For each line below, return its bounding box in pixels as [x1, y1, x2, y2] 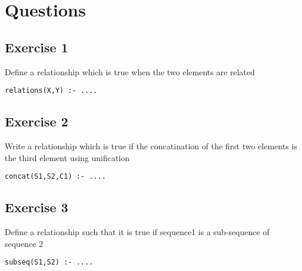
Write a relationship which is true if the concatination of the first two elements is [5, 140, 297, 152]
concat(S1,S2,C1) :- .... [5, 172, 106, 181]
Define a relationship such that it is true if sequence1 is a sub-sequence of [5, 226, 270, 238]
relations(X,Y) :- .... [5, 86, 98, 95]
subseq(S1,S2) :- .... [5, 258, 94, 267]
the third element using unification [5, 151, 130, 163]
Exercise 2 [5, 112, 68, 131]
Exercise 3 [5, 198, 68, 216]
